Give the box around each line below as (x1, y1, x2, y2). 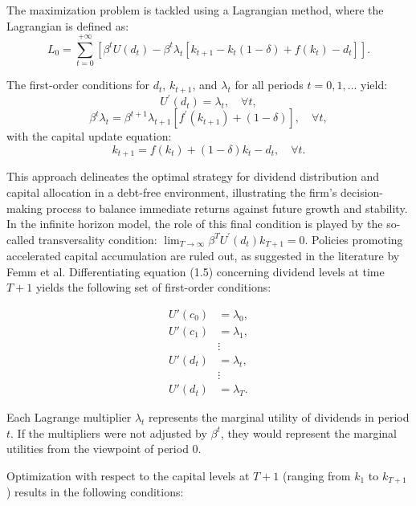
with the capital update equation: (6, 128, 172, 145)
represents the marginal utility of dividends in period (149, 409, 410, 426)
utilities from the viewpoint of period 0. (6, 440, 202, 457)
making (6, 199, 43, 216)
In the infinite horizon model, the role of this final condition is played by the (6, 215, 383, 232)
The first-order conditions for (6, 76, 150, 93)
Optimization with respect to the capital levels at (6, 467, 250, 484)
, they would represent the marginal (220, 424, 397, 441)
